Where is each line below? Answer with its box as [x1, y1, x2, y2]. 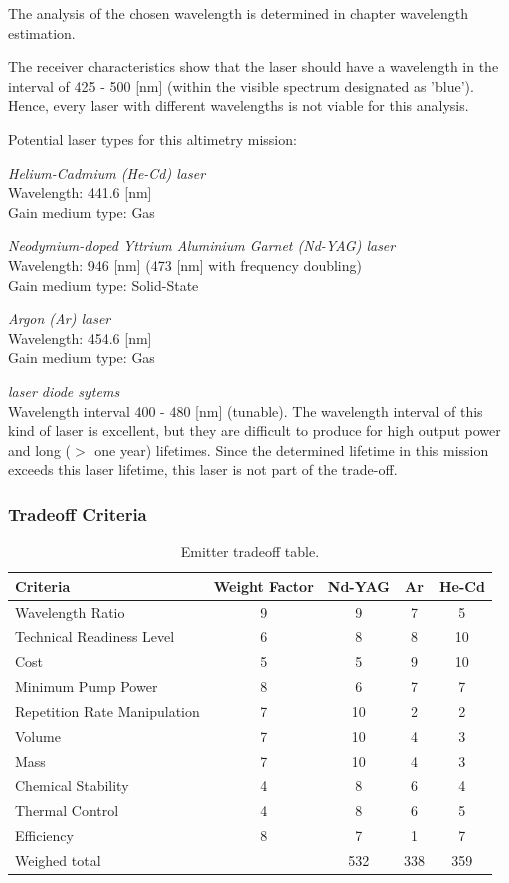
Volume [15, 725, 61, 746]
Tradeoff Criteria [8, 501, 147, 526]
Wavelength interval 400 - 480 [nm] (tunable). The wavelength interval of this [8, 400, 483, 421]
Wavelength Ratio [15, 601, 125, 622]
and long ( [8, 439, 72, 460]
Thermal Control [15, 800, 119, 821]
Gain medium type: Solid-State [8, 274, 199, 295]
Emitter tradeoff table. [180, 541, 320, 562]
